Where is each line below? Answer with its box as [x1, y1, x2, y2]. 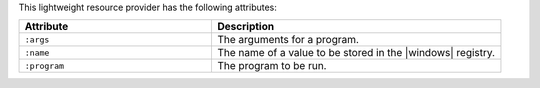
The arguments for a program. [217, 33, 360, 47]
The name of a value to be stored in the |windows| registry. [217, 46, 495, 60]
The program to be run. [217, 59, 327, 73]
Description [217, 20, 275, 34]
